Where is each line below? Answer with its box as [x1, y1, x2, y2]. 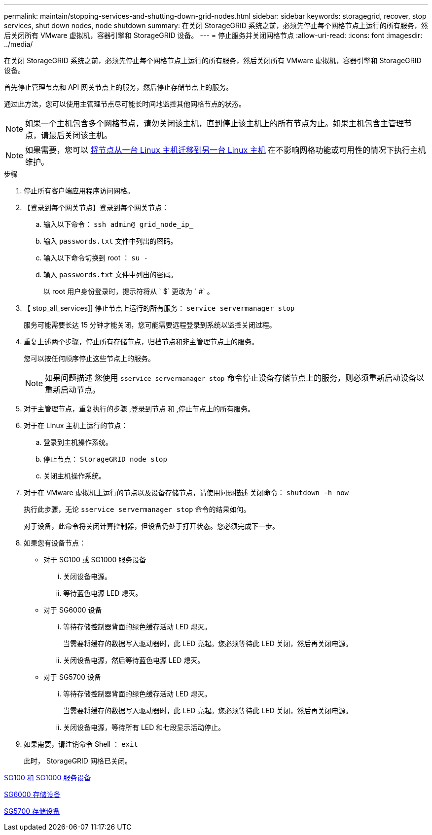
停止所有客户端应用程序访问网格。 [24, 186, 134, 195]
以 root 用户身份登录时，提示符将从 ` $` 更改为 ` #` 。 [43, 287, 214, 295]
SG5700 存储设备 [4, 807, 60, 815]
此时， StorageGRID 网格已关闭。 [24, 757, 132, 765]
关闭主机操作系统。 [43, 472, 106, 480]
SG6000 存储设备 [4, 790, 61, 799]
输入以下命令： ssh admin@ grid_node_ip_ [43, 220, 194, 228]
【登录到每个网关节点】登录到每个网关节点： [24, 203, 169, 212]
